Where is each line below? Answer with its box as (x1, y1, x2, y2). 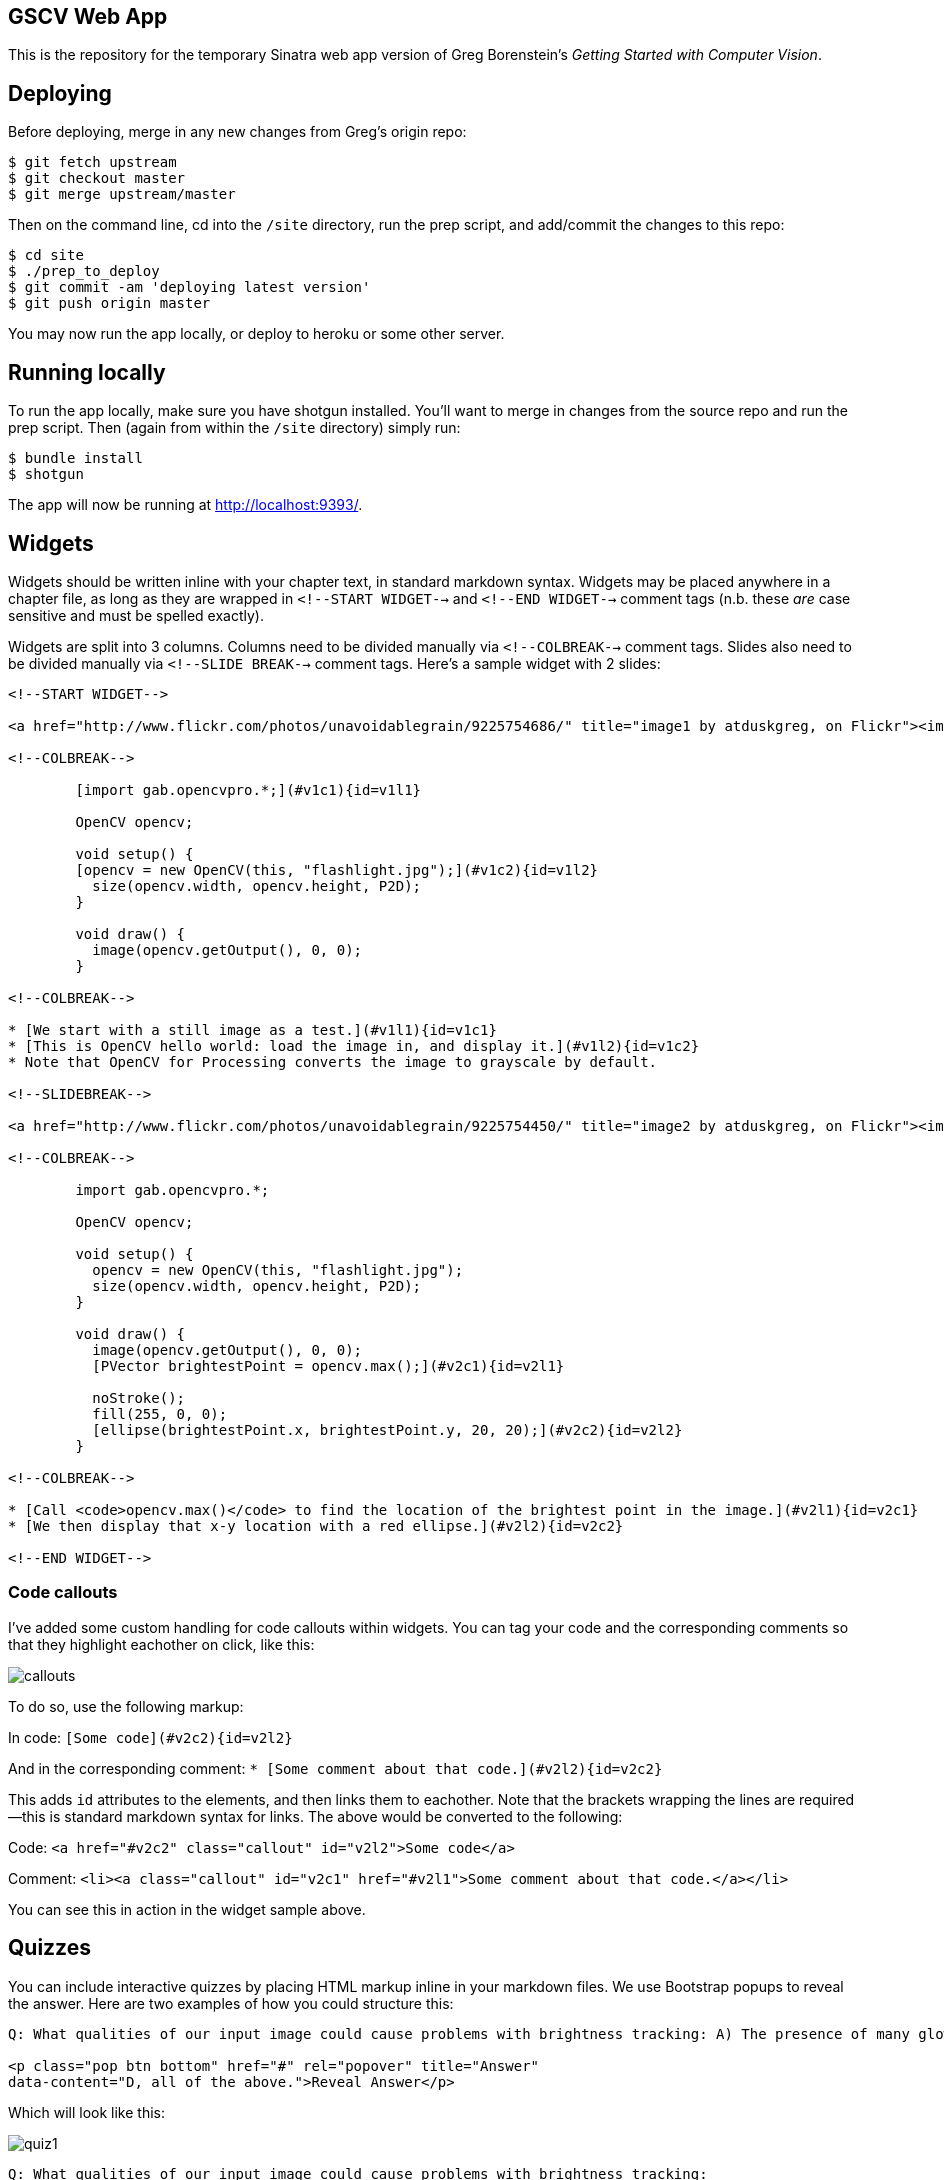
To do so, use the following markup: (8, 1697, 244, 1715)
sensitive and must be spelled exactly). (8, 606, 265, 624)
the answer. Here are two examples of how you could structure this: (8, 1994, 454, 2012)
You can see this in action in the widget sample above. (8, 1900, 366, 1918)
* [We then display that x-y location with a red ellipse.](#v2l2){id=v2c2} (8, 1517, 624, 1534)
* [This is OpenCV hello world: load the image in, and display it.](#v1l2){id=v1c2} (8, 1037, 700, 1054)
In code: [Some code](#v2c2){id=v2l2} (8, 1728, 293, 1746)
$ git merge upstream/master (8, 186, 236, 203)
